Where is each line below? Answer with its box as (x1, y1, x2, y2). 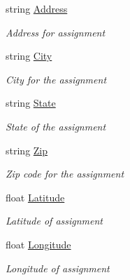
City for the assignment (6, 72, 107, 86)
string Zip (6, 142, 48, 157)
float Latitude (6, 189, 65, 204)
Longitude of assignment (6, 260, 110, 275)
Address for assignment (6, 25, 106, 39)
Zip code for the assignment (6, 166, 124, 181)
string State (6, 95, 56, 110)
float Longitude (6, 236, 71, 251)
